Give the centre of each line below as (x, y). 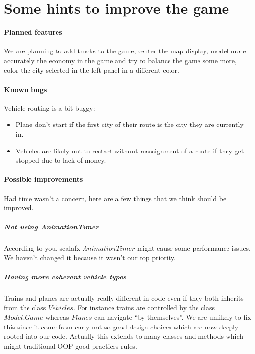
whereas (57, 317)
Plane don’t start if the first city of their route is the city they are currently (129, 124)
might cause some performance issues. (194, 248)
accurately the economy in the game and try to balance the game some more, (120, 60)
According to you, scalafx (42, 248)
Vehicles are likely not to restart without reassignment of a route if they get (130, 150)
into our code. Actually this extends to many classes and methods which (134, 336)
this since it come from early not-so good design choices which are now (111, 326)
